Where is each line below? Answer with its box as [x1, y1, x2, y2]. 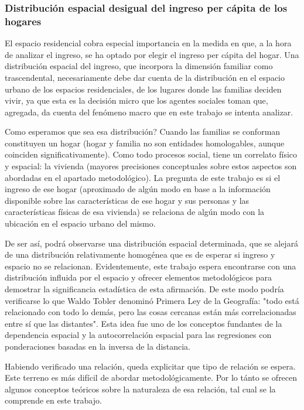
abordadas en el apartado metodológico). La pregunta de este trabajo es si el [5, 171, 281, 183]
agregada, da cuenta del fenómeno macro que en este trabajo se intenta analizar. [5, 105, 293, 118]
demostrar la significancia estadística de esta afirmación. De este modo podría [5, 283, 284, 295]
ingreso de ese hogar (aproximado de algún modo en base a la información [5, 183, 271, 195]
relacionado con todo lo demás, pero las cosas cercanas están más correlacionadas [5, 306, 296, 318]
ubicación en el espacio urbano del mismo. [5, 217, 156, 230]
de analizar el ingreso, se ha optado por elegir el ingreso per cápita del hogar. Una [5, 48, 299, 60]
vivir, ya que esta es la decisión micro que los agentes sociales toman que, [5, 94, 268, 107]
